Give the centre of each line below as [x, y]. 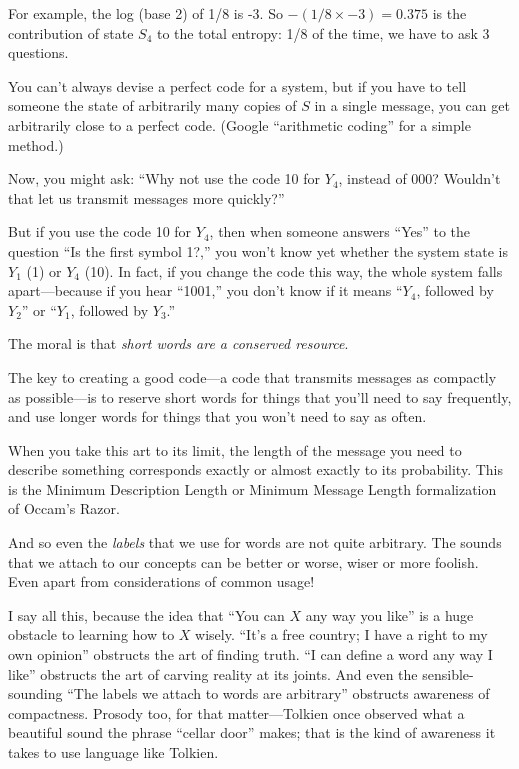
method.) [36, 144]
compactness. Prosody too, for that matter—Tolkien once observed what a [236, 712]
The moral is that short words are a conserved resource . [178, 343]
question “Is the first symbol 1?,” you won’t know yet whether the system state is [258, 250]
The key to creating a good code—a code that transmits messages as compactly [252, 376]
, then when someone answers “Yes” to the [340, 231]
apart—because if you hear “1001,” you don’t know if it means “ [205, 290]
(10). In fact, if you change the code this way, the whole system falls [293, 270]
